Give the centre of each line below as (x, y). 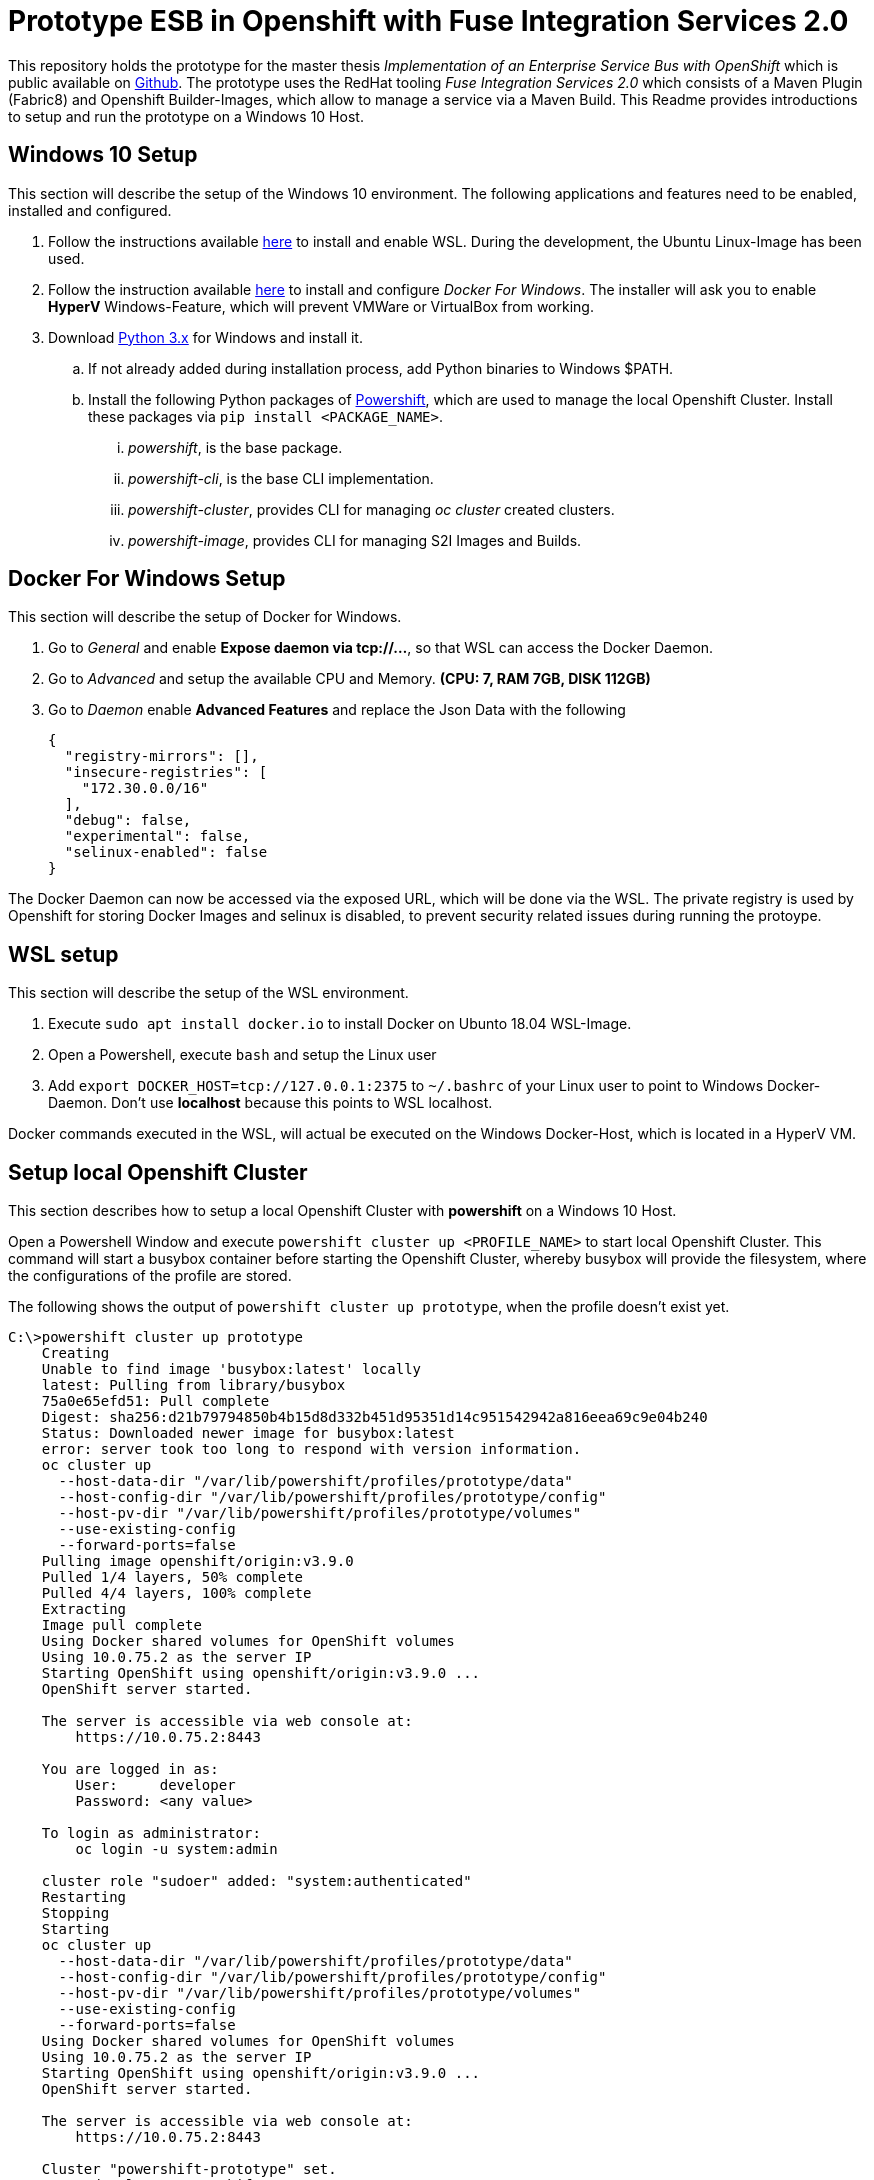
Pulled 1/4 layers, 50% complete (172, 1577)
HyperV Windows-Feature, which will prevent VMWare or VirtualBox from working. (321, 306)
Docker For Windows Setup (147, 579)
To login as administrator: (151, 1833)
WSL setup (63, 954)
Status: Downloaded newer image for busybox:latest (248, 1433)
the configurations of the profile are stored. (150, 1276)
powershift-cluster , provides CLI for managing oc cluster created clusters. (371, 509)
